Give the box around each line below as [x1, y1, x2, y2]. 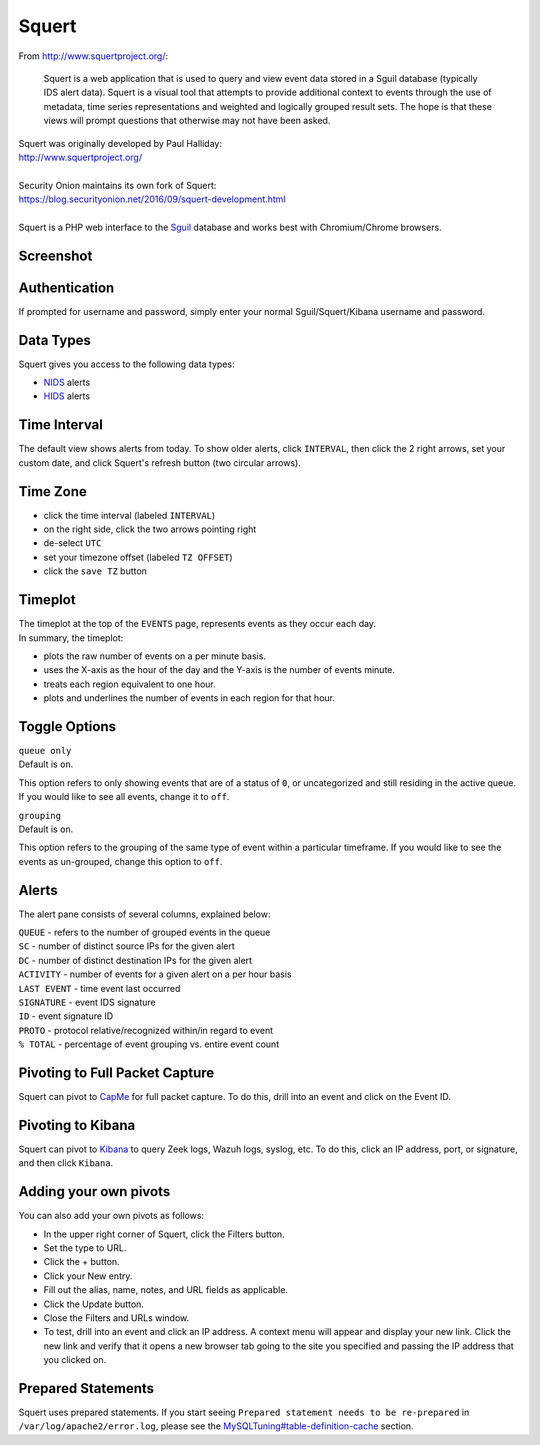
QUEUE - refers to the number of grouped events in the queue [18, 926, 271, 939]
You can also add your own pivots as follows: [18, 1210, 205, 1222]
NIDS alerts [43, 376, 91, 389]
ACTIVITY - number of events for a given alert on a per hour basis [18, 968, 292, 980]
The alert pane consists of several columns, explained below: [18, 908, 271, 920]
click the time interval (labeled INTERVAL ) [43, 509, 216, 521]
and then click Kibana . [18, 1157, 114, 1169]
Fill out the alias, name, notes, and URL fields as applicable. [43, 1284, 289, 1296]
